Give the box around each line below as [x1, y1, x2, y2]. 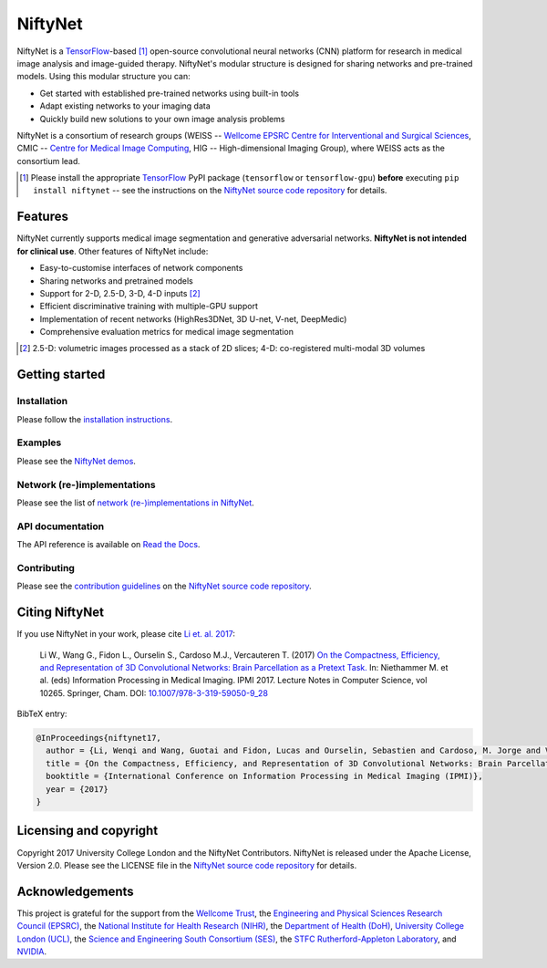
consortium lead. [16, 155, 81, 166]
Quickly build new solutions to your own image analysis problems [39, 113, 285, 124]
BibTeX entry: [16, 708, 67, 720]
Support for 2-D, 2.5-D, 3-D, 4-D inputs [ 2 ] [39, 287, 201, 298]
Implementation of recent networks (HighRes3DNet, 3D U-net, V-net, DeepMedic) [39, 313, 347, 324]
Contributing [16, 561, 75, 574]
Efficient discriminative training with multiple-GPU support [39, 301, 259, 312]
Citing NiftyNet [16, 605, 105, 620]
